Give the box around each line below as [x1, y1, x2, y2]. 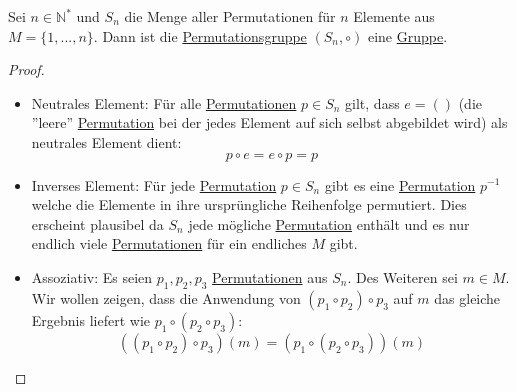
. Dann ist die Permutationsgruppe [93, 25, 307, 46]
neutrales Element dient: [31, 131, 182, 152]
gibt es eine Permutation [324, 174, 476, 195]
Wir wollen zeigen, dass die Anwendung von [31, 287, 301, 308]
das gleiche [434, 287, 501, 308]
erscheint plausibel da [31, 213, 164, 234]
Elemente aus [353, 6, 435, 26]
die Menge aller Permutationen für [124, 6, 336, 26]
